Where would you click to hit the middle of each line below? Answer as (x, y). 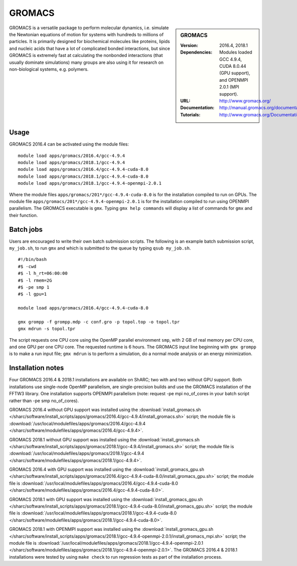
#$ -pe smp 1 (34, 287)
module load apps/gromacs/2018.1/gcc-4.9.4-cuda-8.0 (83, 176)
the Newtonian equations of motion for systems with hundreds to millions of (86, 34)
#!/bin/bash (32, 259)
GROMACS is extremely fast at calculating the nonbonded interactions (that (86, 55)
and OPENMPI (234, 80)
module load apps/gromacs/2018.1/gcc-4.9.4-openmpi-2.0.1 (90, 183)
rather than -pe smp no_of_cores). (44, 401)
